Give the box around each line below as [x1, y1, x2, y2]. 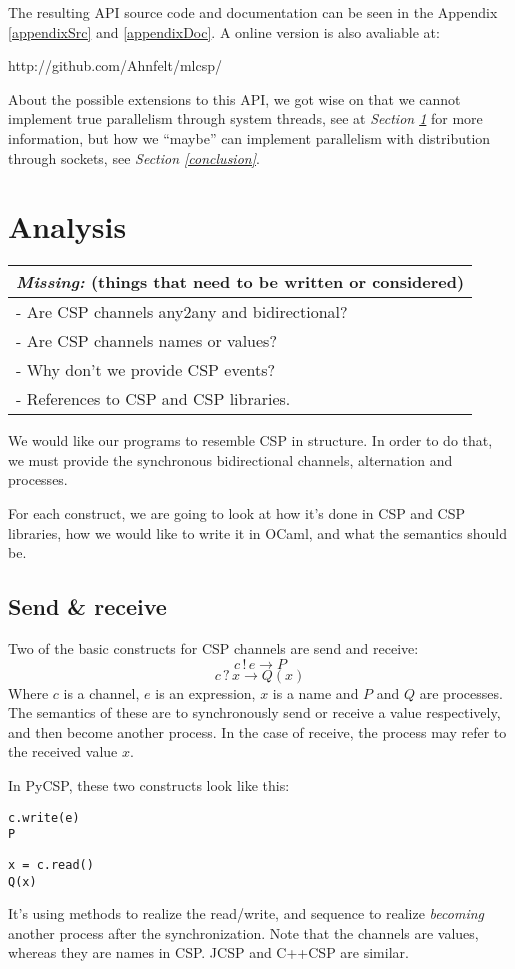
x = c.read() [8, 857, 94, 872]
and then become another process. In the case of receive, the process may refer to [8, 721, 507, 742]
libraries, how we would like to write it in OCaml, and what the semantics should [8, 522, 507, 543]
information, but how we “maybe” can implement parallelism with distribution [8, 127, 491, 148]
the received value [8, 741, 118, 762]
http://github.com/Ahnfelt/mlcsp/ [8, 55, 223, 76]
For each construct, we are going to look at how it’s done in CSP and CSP [8, 503, 466, 524]
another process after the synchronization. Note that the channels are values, [8, 922, 479, 943]
